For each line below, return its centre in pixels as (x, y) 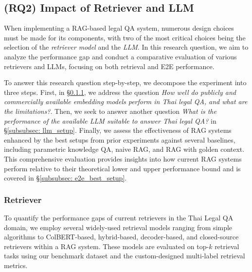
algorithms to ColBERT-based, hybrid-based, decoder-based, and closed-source (121, 237)
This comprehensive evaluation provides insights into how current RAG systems (123, 158)
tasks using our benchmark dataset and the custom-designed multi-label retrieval (125, 256)
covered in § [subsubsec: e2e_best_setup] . (65, 178)
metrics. (16, 265)
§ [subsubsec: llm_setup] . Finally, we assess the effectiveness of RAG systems (118, 130)
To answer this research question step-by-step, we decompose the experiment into (125, 82)
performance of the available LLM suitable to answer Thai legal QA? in (110, 120)
